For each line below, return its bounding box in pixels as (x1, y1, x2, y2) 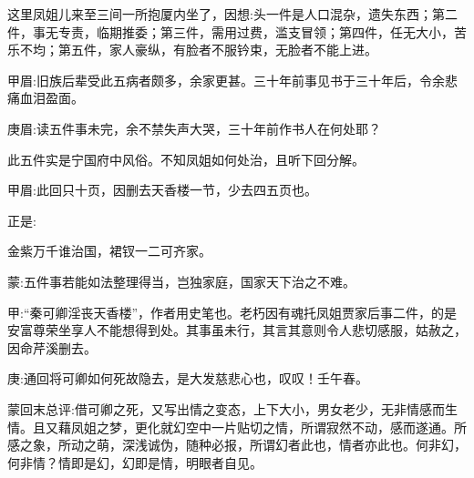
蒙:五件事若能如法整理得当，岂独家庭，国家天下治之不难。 (7, 271, 355, 290)
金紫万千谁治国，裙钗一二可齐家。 (7, 241, 211, 260)
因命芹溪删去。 (7, 338, 97, 357)
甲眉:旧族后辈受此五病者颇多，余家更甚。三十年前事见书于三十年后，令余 (7, 70, 445, 89)
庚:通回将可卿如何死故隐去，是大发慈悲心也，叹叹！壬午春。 (7, 369, 368, 388)
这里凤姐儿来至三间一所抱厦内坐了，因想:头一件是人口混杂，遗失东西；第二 (7, 5, 458, 23)
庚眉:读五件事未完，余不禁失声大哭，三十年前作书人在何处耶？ (7, 118, 381, 137)
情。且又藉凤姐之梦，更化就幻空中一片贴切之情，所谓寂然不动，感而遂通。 (7, 417, 454, 436)
